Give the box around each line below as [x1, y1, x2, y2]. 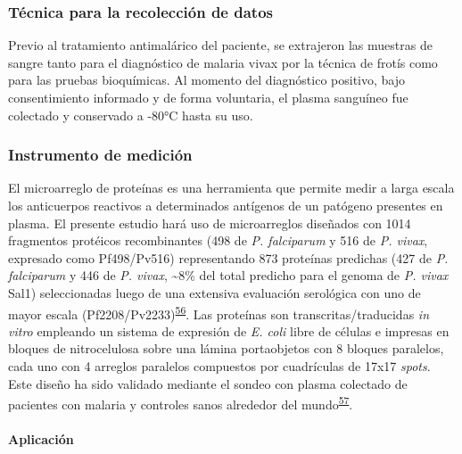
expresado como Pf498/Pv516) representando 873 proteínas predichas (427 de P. [8, 248, 449, 267]
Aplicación [8, 430, 74, 449]
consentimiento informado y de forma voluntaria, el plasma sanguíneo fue [8, 88, 408, 106]
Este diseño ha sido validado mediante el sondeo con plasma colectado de [8, 374, 408, 392]
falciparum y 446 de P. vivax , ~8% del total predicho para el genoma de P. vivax [8, 266, 449, 285]
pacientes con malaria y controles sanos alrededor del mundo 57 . [8, 392, 353, 413]
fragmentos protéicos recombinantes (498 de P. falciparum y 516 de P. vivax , [8, 231, 428, 250]
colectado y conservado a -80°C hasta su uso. [8, 105, 253, 124]
